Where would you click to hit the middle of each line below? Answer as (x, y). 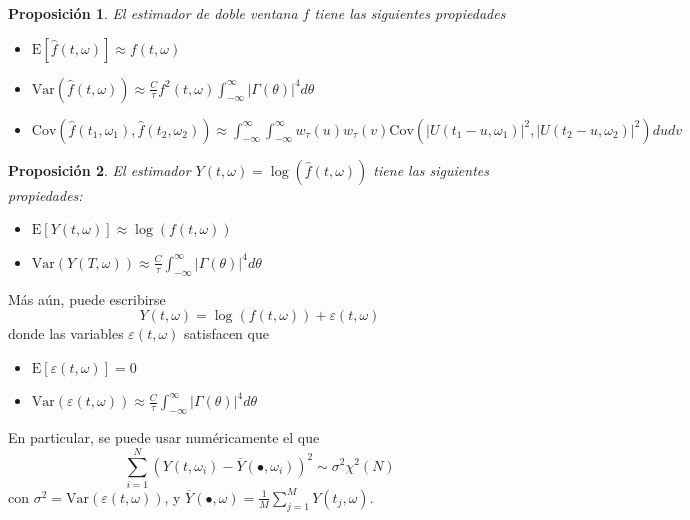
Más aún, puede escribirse (87, 298)
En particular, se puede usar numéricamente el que (164, 437)
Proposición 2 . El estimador (99, 169)
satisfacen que (226, 333)
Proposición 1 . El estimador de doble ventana (153, 13)
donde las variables (66, 333)
